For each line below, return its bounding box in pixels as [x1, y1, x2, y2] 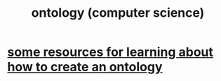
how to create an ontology [7, 59, 163, 75]
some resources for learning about [7, 44, 214, 60]
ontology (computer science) [31, 5, 205, 21]
